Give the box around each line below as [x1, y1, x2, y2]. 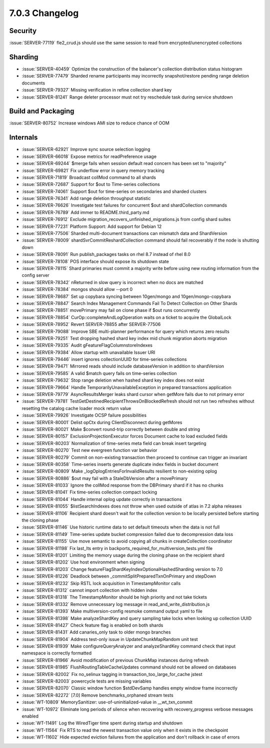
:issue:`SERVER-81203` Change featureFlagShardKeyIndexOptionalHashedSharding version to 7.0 [21, 566, 223, 572]
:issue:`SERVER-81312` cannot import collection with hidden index [21, 587, 157, 593]
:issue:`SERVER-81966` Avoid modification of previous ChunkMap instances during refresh [21, 657, 209, 663]
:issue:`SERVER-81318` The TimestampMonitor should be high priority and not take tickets [21, 594, 207, 600]
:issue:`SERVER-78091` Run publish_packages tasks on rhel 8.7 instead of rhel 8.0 [21, 251, 191, 257]
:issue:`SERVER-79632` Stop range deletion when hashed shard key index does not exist [21, 377, 204, 383]
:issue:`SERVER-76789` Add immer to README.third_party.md [21, 209, 149, 215]
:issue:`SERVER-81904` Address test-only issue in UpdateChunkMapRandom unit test [21, 636, 198, 642]
